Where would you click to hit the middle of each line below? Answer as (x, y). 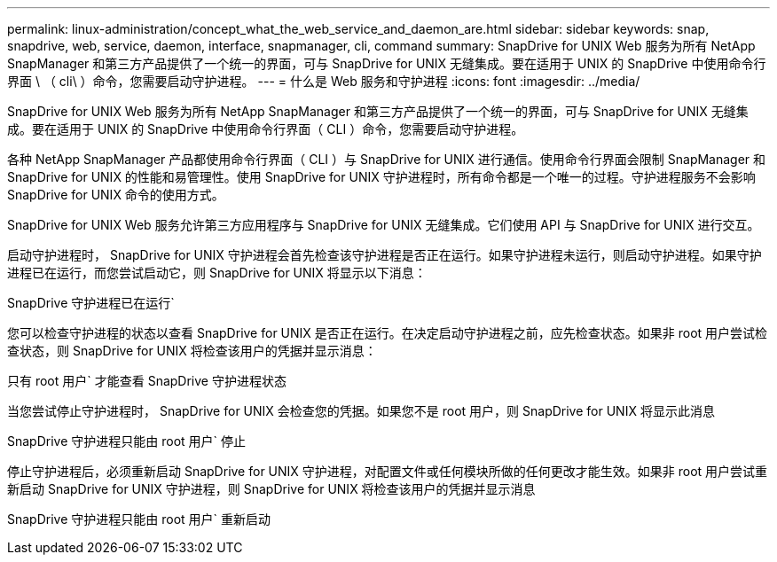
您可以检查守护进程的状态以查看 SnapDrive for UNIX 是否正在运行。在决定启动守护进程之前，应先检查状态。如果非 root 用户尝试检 (388, 333)
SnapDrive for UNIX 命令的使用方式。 (116, 195)
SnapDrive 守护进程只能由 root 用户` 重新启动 (139, 519)
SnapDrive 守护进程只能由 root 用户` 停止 (127, 441)
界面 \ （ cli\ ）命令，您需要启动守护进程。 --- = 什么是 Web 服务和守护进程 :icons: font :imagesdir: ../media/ (324, 81)
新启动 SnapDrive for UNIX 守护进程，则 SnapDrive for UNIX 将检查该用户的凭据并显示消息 (271, 489)
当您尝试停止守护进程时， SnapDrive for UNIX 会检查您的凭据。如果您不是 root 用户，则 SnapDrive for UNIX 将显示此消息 (361, 411)
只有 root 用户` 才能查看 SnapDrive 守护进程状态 (147, 381)
